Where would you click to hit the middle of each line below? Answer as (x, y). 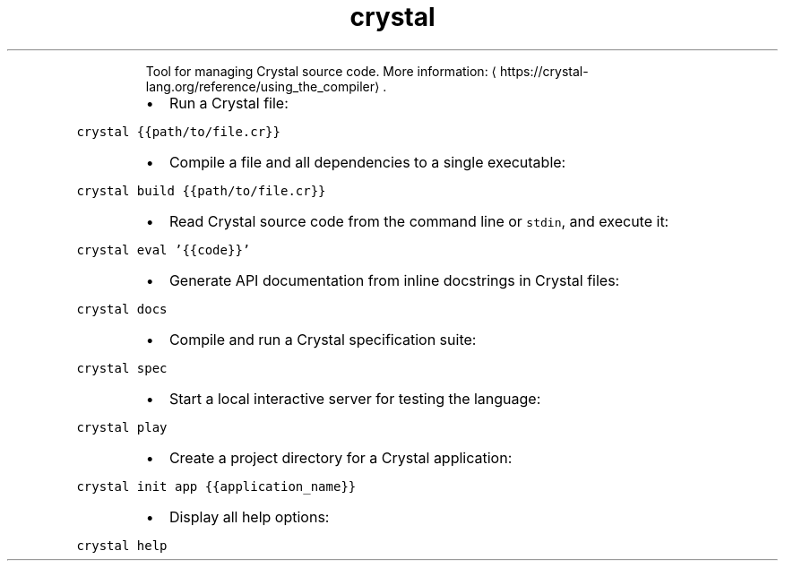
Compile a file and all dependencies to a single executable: (367, 162)
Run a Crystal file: (229, 103)
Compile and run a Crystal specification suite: (323, 339)
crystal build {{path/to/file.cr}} (201, 190)
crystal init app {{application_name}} (216, 486)
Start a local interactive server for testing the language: (355, 398)
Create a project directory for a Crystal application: (341, 457)
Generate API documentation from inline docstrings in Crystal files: (394, 280)
